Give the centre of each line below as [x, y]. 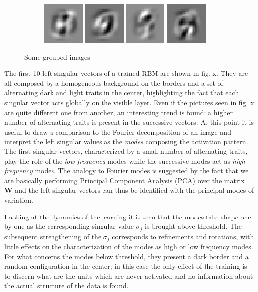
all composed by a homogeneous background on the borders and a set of [114, 83]
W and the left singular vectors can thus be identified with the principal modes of [129, 190]
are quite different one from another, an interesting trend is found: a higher [119, 112]
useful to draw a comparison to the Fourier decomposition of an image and [118, 131]
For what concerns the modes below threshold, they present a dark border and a [127, 256]
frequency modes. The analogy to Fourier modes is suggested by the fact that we [127, 171]
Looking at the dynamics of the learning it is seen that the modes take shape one [128, 216]
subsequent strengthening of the [53, 236]
